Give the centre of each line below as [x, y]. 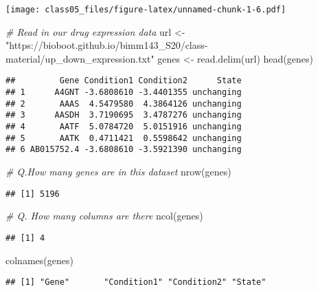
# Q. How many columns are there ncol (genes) [104, 216]
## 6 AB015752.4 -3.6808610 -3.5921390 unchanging [124, 150]
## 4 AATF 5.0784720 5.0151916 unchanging [124, 127]
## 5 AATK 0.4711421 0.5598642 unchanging [124, 138]
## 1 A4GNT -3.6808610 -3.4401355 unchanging [124, 93]
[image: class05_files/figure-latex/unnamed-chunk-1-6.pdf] [146, 10]
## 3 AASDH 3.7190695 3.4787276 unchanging [124, 115]
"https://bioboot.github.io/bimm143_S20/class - [107, 45]
